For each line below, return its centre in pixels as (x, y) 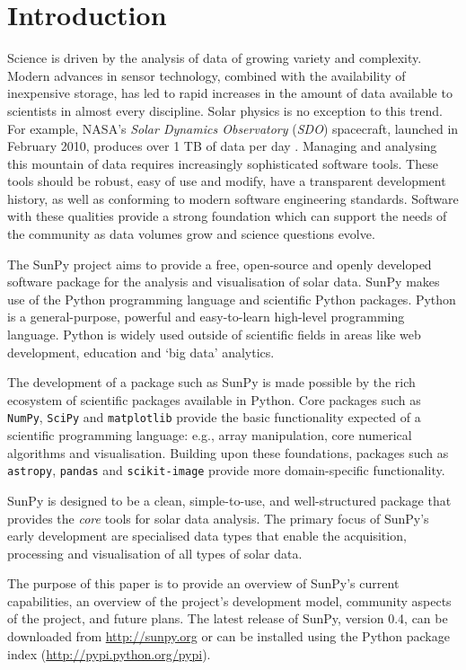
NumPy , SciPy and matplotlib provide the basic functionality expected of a (214, 417)
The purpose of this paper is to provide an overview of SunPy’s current (203, 583)
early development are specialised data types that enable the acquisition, (207, 536)
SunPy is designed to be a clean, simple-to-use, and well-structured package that (229, 500)
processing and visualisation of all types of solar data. (155, 553)
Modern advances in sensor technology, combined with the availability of (207, 75)
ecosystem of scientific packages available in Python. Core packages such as (214, 399)
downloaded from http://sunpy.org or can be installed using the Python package (229, 636)
